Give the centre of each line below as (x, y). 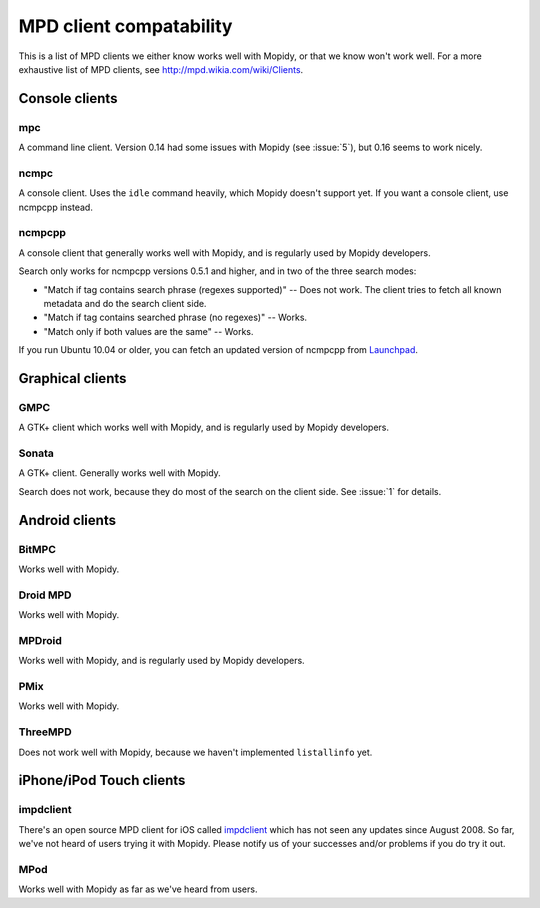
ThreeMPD (45, 732)
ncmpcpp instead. (56, 207)
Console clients (68, 98)
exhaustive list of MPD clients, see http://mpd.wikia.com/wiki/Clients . (161, 69)
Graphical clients (72, 378)
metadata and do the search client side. (125, 303)
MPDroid (40, 640)
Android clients (67, 520)
